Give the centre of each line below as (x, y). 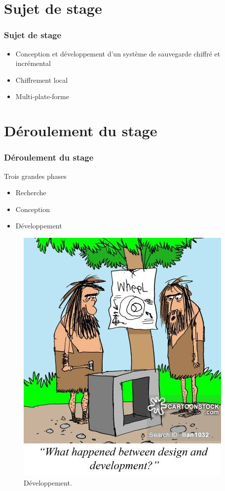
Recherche (31, 192)
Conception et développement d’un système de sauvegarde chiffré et (118, 53)
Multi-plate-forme (42, 96)
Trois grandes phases (35, 176)
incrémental (33, 63)
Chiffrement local (42, 80)
